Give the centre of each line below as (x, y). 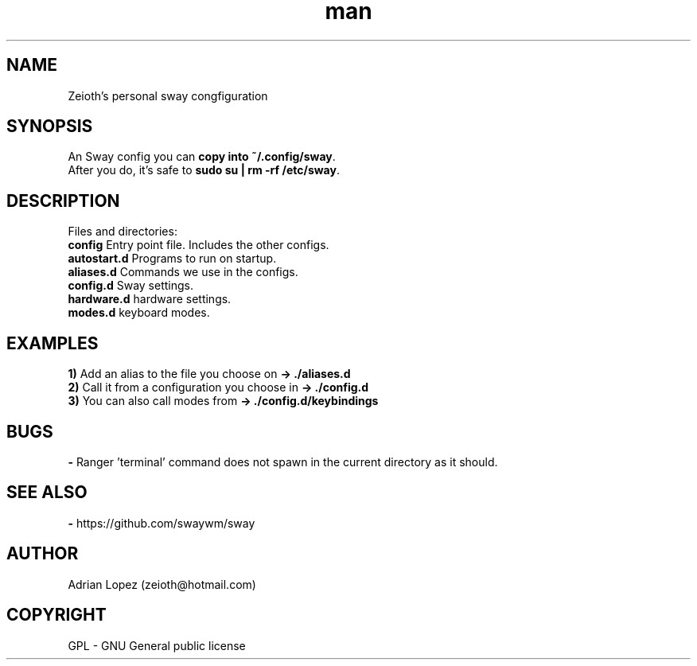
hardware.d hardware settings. (150, 299)
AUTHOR (43, 554)
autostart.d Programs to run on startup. (172, 259)
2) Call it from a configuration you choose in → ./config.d (218, 388)
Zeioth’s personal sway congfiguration (168, 95)
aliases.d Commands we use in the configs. (183, 272)
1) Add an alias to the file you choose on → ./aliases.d (209, 374)
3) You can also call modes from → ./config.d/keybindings (223, 401)
